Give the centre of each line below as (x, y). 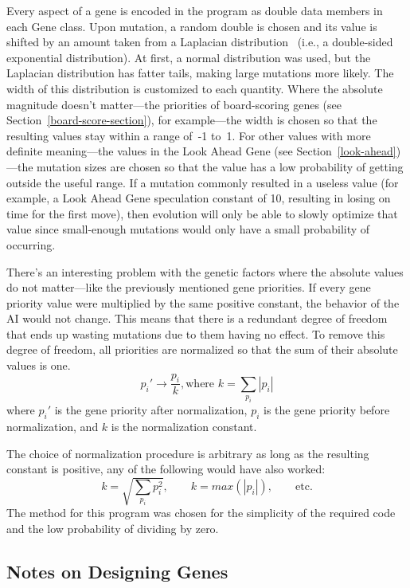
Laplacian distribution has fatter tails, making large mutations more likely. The (200, 73)
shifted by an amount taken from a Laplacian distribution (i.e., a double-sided (200, 42)
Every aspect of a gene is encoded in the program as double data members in (195, 10)
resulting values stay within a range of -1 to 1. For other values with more (189, 135)
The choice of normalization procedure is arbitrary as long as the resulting (188, 453)
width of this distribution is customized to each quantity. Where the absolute (195, 88)
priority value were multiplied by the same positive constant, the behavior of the (203, 302)
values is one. (39, 365)
